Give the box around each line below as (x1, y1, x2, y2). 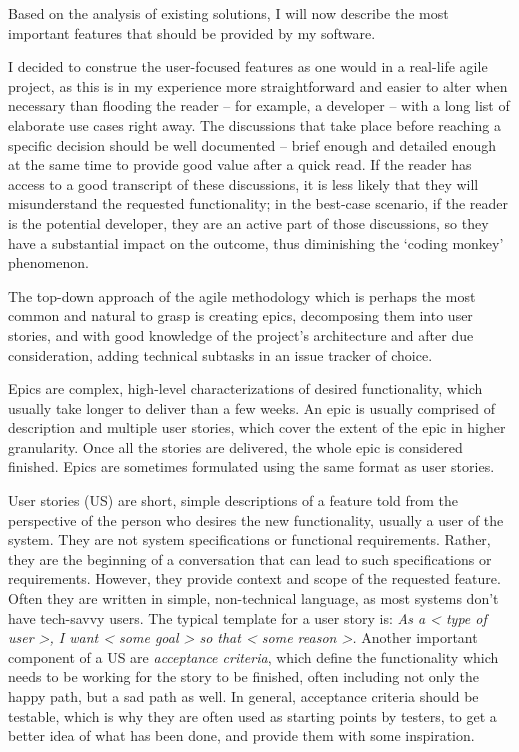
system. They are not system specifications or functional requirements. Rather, (8, 529, 491, 550)
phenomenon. (8, 252, 89, 273)
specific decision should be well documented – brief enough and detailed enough (8, 134, 496, 155)
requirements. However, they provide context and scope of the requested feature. (8, 568, 501, 589)
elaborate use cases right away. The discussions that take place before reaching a (8, 114, 501, 135)
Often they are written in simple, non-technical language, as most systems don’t (8, 588, 499, 609)
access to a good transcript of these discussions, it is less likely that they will (8, 173, 479, 194)
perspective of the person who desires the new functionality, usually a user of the (8, 509, 504, 530)
